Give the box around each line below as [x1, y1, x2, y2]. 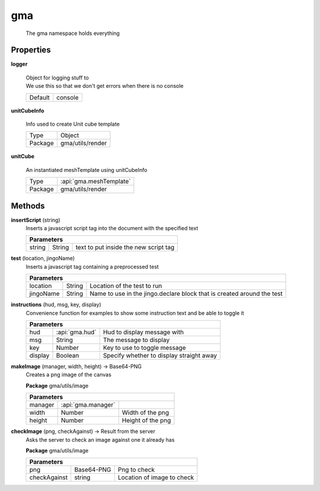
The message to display [103, 336, 170, 344]
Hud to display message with [103, 328, 184, 336]
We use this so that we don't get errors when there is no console [25, 82, 184, 90]
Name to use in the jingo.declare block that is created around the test [89, 289, 283, 298]
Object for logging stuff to [25, 74, 89, 81]
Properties [11, 45, 51, 55]
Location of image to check [117, 473, 194, 482]
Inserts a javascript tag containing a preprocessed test [25, 263, 159, 270]
